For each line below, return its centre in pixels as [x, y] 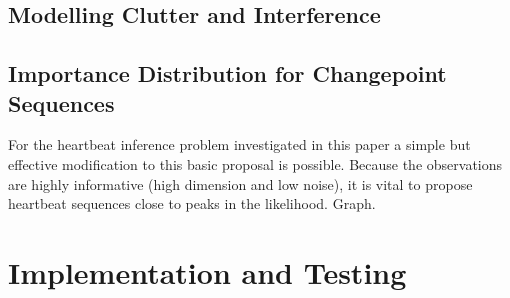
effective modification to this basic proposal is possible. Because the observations [255, 163]
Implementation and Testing [207, 271]
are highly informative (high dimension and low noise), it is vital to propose [240, 183]
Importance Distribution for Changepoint [227, 73]
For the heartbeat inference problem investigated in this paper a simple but [239, 144]
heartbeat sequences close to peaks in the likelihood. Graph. [192, 203]
